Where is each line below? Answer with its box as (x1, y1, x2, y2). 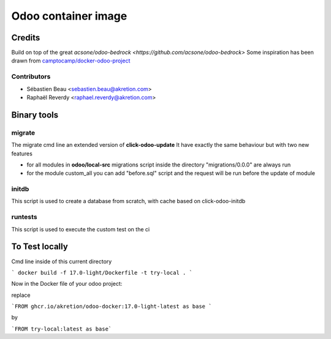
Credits (11, 32, 40, 43)
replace (11, 291, 31, 299)
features (11, 150, 33, 157)
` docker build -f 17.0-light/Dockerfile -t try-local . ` (11, 269, 193, 276)
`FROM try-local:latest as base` (11, 325, 112, 332)
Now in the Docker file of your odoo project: (11, 280, 123, 288)
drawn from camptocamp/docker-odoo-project (11, 57, 131, 64)
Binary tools (11, 110, 59, 120)
